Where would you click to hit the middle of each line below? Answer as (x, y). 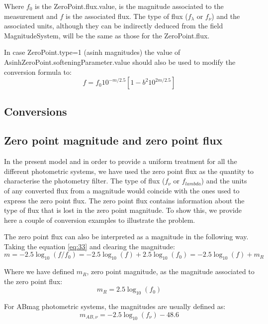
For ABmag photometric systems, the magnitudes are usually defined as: (115, 306)
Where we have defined (39, 271)
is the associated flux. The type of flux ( (127, 16)
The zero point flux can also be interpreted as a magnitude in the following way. (126, 237)
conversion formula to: (38, 72)
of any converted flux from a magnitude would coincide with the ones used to (122, 190)
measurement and (31, 16)
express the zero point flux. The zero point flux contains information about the (124, 200)
